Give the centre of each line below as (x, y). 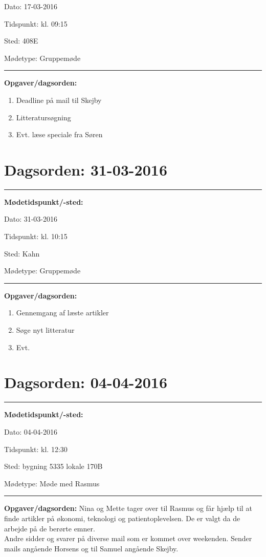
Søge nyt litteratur (45, 330)
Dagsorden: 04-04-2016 (86, 382)
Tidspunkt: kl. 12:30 (36, 449)
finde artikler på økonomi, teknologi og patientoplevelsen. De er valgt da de (122, 518)
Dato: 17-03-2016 (31, 6)
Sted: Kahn (22, 253)
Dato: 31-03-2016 (31, 219)
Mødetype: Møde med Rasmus (52, 483)
